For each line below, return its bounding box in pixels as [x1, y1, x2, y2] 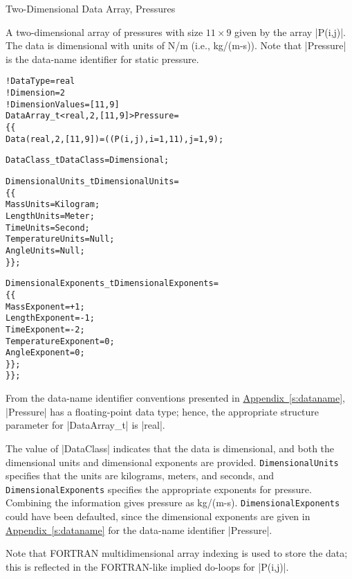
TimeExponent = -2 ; [6, 324, 85, 335]
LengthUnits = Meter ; [6, 211, 95, 221]
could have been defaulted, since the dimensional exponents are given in [6, 509, 311, 524]
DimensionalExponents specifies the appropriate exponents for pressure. [6, 481, 312, 496]
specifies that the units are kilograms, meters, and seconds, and [6, 468, 274, 483]
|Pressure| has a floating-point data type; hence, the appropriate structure [6, 404, 319, 418]
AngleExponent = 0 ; [6, 348, 85, 358]
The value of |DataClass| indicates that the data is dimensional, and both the [6, 440, 335, 455]
